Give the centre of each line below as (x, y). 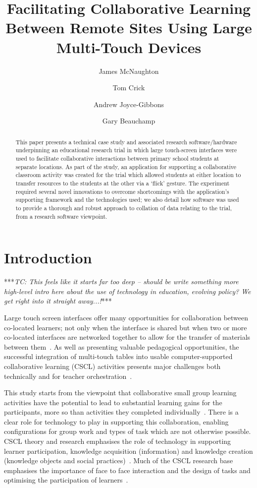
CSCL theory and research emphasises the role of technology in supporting (118, 441)
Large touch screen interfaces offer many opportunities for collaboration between (126, 317)
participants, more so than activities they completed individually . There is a (121, 412)
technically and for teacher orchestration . (68, 376)
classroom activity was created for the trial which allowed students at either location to (128, 175)
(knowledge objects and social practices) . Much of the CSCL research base (119, 460)
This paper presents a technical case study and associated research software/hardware (126, 142)
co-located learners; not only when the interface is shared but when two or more (126, 327)
